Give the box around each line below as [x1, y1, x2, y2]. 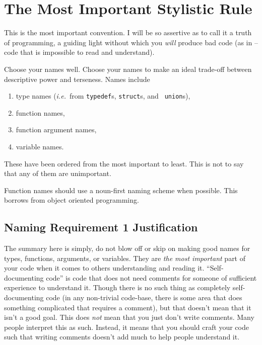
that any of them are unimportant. [4, 168, 111, 179]
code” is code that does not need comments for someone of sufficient [46, 272, 257, 283]
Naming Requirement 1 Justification [4, 219, 198, 235]
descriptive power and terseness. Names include [4, 73, 150, 84]
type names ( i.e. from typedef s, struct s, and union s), [16, 91, 190, 101]
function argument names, [16, 124, 97, 135]
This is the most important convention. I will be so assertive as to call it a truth [4, 27, 252, 38]
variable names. [16, 141, 64, 151]
